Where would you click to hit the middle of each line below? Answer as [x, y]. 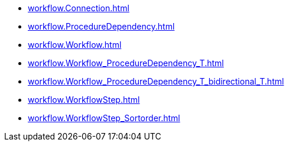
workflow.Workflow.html [75, 45]
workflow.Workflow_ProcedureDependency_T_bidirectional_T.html [156, 81]
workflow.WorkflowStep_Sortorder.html [104, 118]
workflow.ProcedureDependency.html [101, 26]
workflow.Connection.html [79, 8]
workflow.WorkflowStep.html [84, 100]
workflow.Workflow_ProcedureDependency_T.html [126, 63]
